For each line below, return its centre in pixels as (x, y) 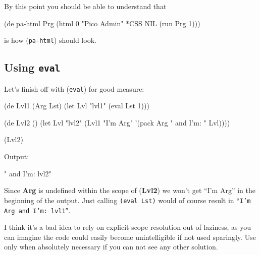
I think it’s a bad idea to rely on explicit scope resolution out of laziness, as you (127, 227)
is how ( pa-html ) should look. (50, 40)
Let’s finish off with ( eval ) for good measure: (74, 88)
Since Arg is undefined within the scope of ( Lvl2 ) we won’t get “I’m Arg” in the (130, 190)
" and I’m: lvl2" (28, 173)
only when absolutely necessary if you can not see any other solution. (111, 247)
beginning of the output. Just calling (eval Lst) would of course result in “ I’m (127, 200)
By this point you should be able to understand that (85, 6)
